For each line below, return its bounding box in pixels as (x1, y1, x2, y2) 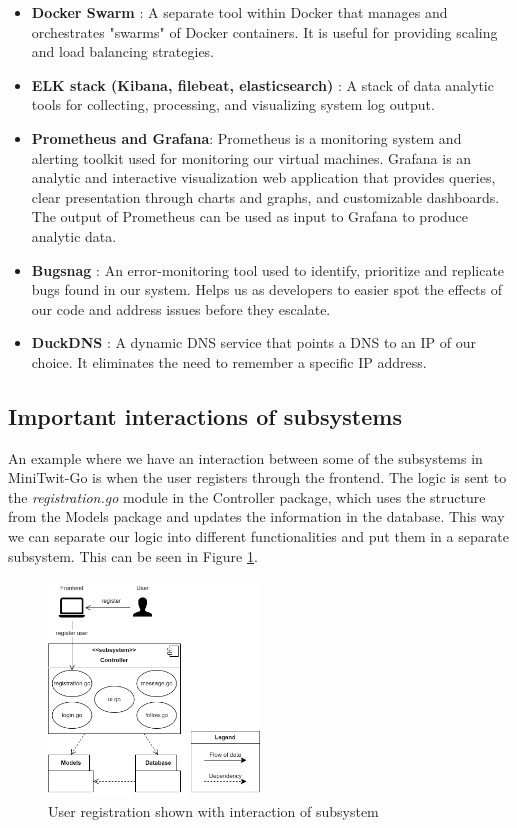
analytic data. (31, 225, 117, 246)
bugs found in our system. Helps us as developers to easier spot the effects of (31, 279, 503, 300)
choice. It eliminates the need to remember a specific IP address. (31, 351, 427, 372)
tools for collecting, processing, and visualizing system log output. (31, 94, 435, 115)
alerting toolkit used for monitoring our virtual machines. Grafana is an (31, 147, 472, 168)
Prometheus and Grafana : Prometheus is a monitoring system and (31, 127, 462, 148)
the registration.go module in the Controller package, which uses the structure (8, 486, 486, 507)
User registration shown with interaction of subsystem (48, 800, 379, 821)
